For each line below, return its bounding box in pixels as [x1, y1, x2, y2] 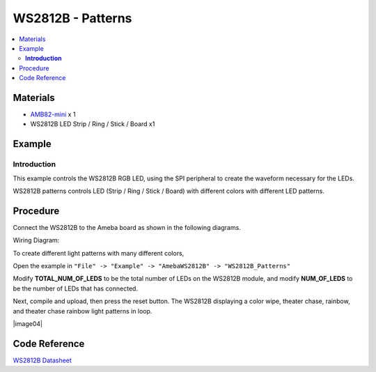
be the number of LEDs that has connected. [13, 284, 139, 293]
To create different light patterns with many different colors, [13, 249, 185, 257]
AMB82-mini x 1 [30, 110, 76, 118]
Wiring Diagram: [13, 236, 60, 245]
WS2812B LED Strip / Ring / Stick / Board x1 [30, 120, 155, 128]
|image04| [13, 319, 43, 327]
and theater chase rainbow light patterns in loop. [13, 307, 152, 315]
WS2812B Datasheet [13, 356, 72, 364]
